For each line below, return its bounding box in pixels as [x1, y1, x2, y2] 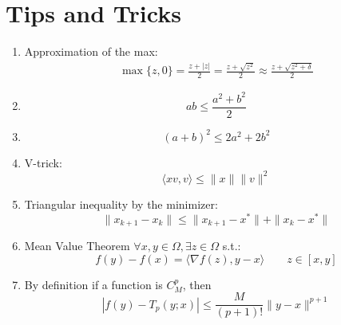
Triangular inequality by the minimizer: [24, 195, 218, 212]
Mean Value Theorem [24, 237, 130, 254]
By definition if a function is [24, 276, 163, 292]
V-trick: [24, 154, 62, 170]
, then [182, 276, 212, 292]
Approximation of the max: [24, 43, 158, 60]
